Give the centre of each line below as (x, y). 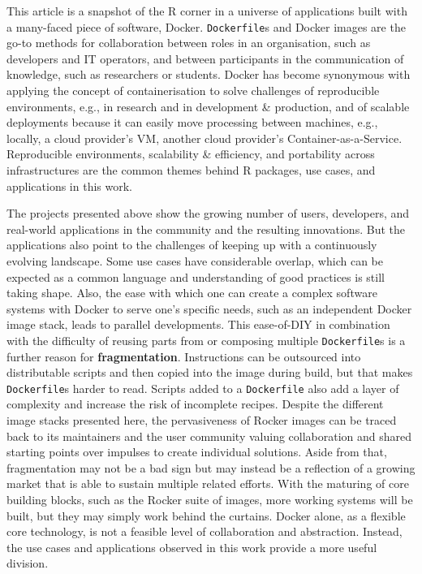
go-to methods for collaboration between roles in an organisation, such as (189, 43)
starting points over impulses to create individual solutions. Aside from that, (197, 452)
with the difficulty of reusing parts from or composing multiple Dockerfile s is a (206, 340)
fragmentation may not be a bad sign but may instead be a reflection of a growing (211, 467)
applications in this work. (69, 186)
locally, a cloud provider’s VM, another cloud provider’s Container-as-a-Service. (205, 138)
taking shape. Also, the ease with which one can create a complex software (192, 293)
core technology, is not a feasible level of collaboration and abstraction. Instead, (205, 531)
